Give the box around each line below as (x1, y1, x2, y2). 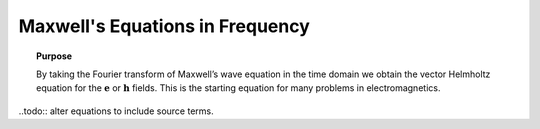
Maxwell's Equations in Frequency (18, 15, 310, 37)
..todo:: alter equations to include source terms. (18, 105, 214, 117)
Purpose (36, 50, 73, 62)
